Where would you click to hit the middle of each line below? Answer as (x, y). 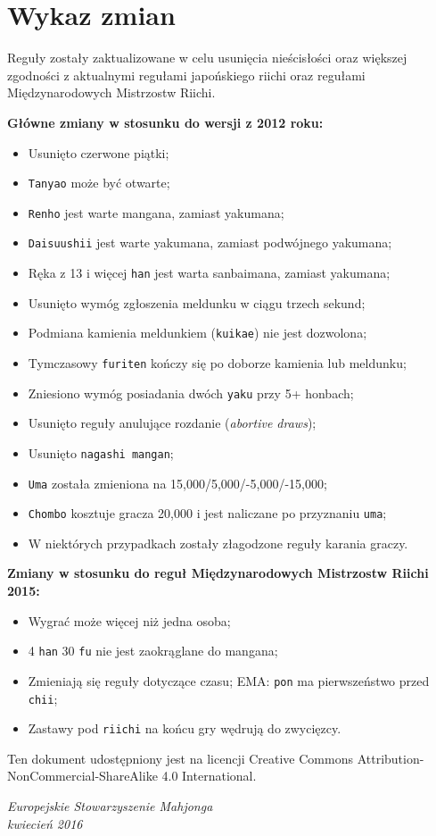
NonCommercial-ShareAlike (82, 776)
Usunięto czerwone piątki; (99, 152)
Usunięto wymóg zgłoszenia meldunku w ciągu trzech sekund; (197, 302)
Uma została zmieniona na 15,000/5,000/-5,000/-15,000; (177, 483)
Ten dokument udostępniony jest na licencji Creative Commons (180, 758)
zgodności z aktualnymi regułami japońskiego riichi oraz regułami (186, 75)
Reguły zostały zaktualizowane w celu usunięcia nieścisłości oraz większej (207, 58)
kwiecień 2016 (45, 823)
